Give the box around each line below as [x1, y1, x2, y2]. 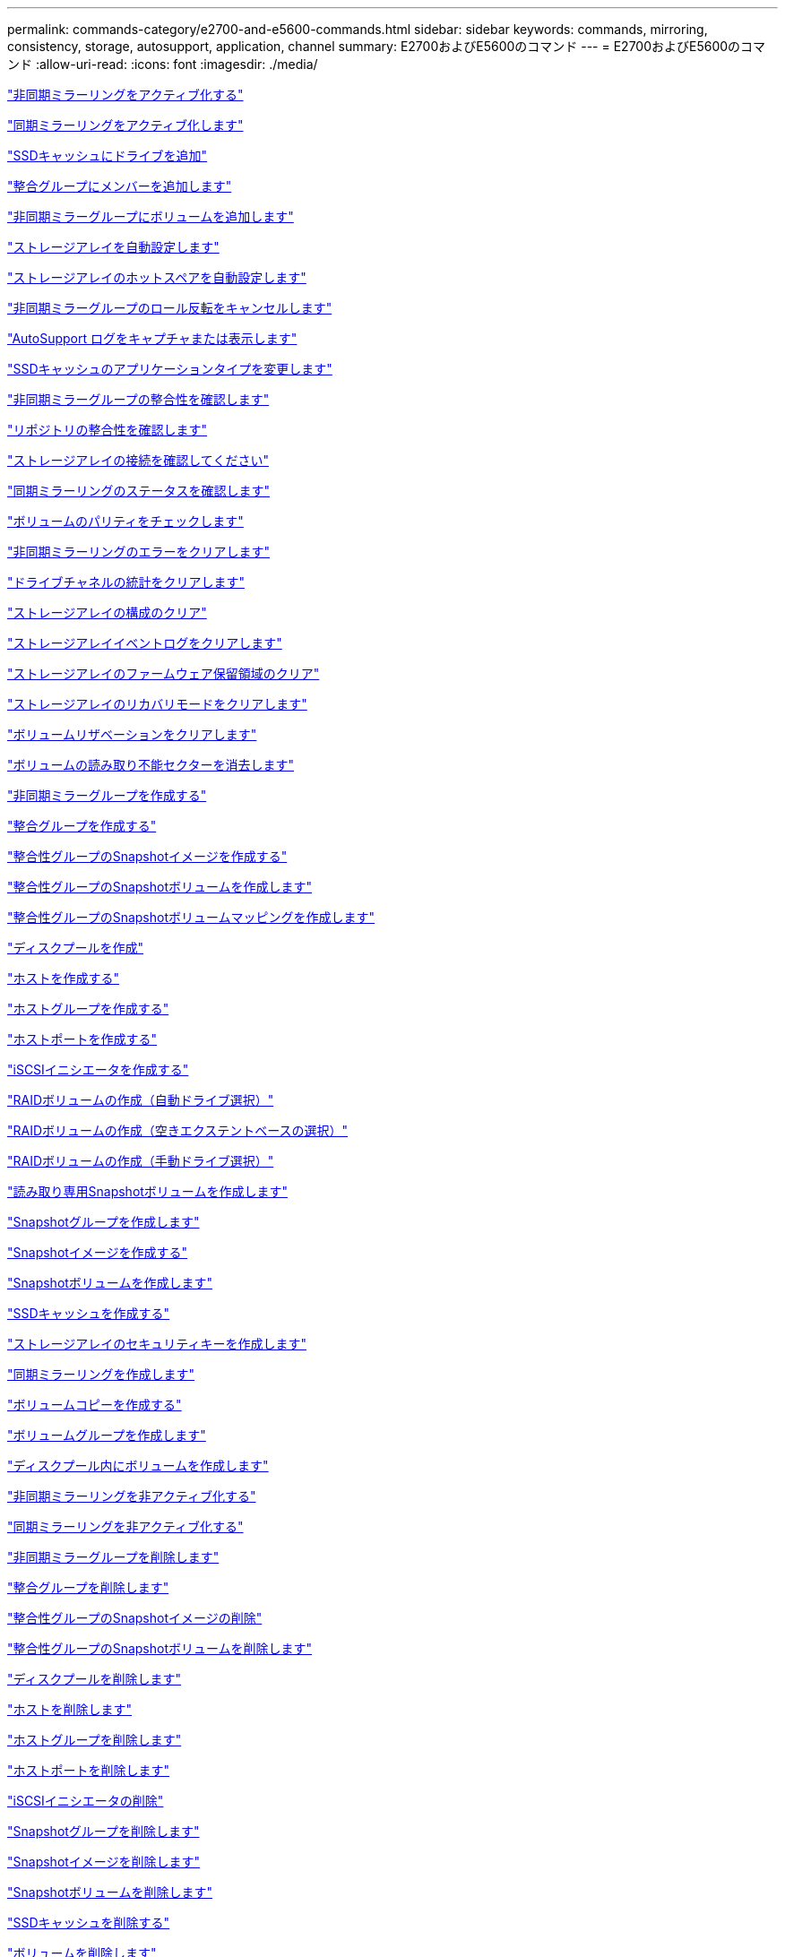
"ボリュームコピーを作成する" [7, 1397, 182, 1412]
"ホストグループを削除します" [7, 1732, 182, 1747]
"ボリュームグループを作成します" [7, 1427, 206, 1443]
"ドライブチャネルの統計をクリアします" [7, 574, 245, 590]
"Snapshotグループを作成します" [7, 1214, 200, 1229]
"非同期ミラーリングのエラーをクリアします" [7, 544, 271, 559]
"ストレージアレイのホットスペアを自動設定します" [7, 270, 306, 285]
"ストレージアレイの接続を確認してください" [7, 453, 269, 468]
